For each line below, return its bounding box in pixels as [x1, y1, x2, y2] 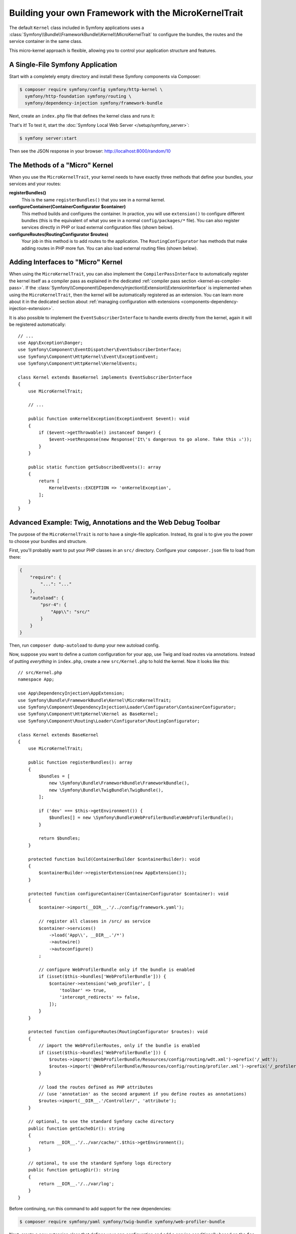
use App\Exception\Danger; [18, 340, 83, 346]
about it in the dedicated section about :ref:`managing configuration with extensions [9, 299, 180, 305]
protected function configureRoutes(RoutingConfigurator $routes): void [28, 1029, 208, 1035]
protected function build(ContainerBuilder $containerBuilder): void [28, 856, 200, 862]
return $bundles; [38, 836, 81, 841]
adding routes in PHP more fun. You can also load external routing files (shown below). [21, 245, 198, 251]
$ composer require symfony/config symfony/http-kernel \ [19, 86, 163, 92]
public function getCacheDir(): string [28, 1125, 125, 1131]
